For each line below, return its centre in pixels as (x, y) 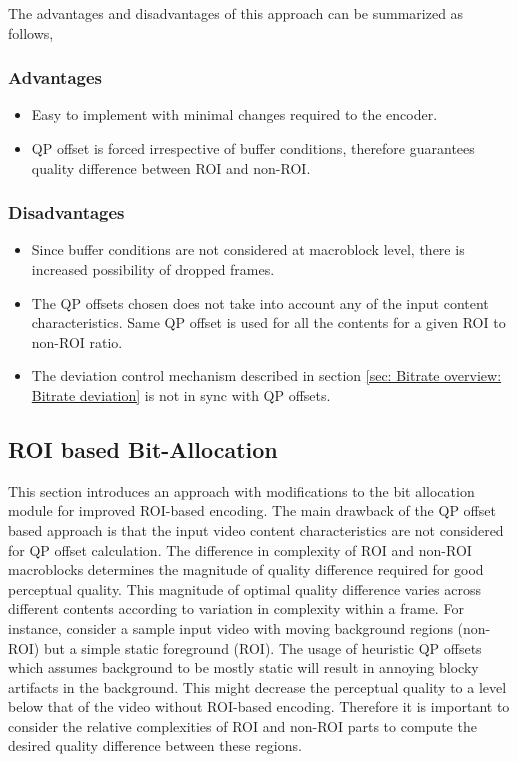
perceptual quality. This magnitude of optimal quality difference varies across (244, 588)
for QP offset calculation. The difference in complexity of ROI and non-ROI (240, 549)
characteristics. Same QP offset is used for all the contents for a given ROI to (268, 322)
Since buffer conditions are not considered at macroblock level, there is (248, 249)
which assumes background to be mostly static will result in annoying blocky (243, 667)
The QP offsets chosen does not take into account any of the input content (260, 302)
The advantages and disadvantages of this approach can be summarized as (236, 13)
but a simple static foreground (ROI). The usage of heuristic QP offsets (262, 647)
